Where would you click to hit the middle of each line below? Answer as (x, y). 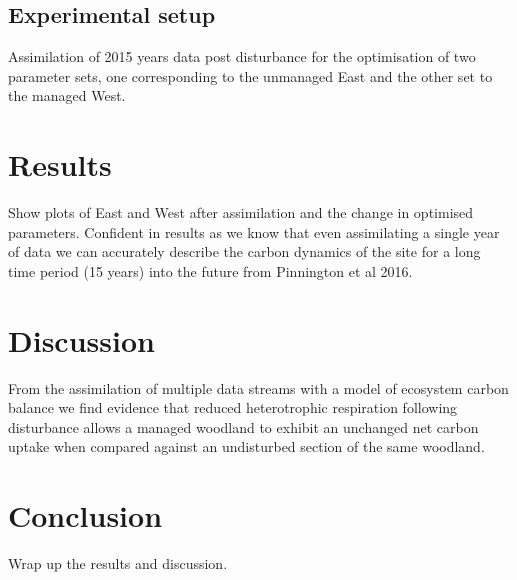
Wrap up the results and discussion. (118, 563)
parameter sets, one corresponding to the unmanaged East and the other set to (250, 75)
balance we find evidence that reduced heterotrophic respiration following (233, 407)
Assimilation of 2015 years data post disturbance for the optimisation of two (242, 56)
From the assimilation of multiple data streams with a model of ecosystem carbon (258, 387)
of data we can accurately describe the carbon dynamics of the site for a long (244, 251)
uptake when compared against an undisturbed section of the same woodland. (246, 446)
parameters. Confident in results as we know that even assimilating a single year (254, 231)
